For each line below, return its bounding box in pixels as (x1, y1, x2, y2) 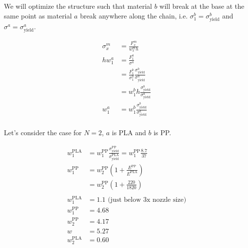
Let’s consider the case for (4, 127, 82, 138)
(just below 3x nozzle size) (108, 196, 187, 203)
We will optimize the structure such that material (4, 1, 152, 11)
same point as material (4, 10, 72, 20)
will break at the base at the (159, 1, 245, 11)
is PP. (153, 127, 172, 138)
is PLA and (112, 127, 146, 138)
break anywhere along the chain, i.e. (80, 10, 188, 20)
